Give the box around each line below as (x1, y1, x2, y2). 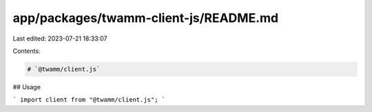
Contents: (12, 47, 41, 55)
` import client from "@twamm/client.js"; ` (12, 96, 166, 104)
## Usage (12, 82, 41, 91)
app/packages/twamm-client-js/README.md (12, 10, 279, 25)
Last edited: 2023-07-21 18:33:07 (12, 34, 107, 43)
